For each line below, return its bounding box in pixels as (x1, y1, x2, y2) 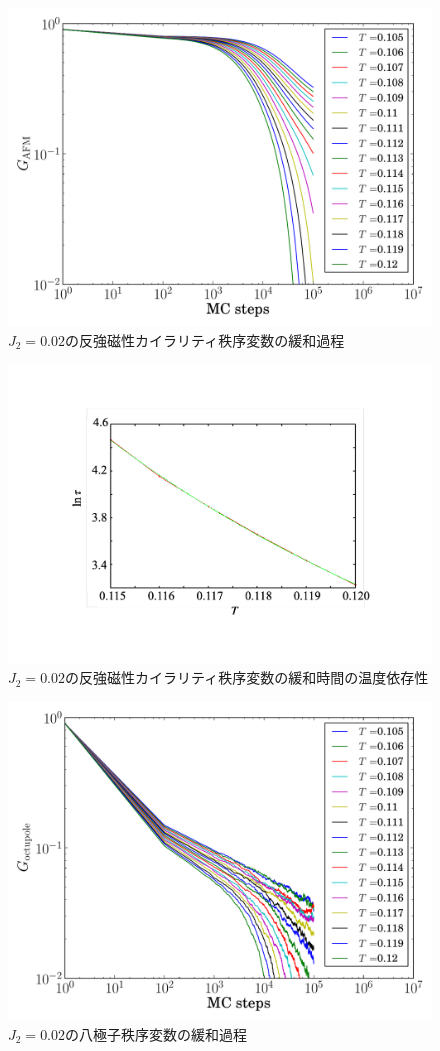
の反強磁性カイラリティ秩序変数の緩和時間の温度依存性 (65, 667, 429, 688)
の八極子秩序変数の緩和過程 (65, 1023, 248, 1044)
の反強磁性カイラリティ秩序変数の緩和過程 (65, 329, 345, 350)
